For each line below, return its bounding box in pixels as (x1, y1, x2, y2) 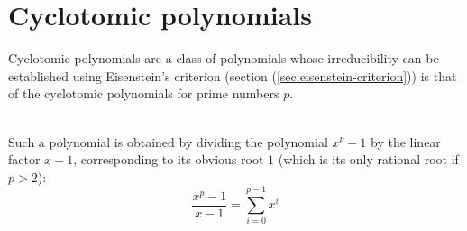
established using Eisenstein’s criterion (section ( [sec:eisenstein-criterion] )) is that (8, 66, 457, 85)
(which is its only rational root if (278, 150, 459, 169)
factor (8, 150, 41, 169)
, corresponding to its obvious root (73, 150, 264, 169)
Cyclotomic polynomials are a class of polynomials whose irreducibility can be (8, 49, 439, 68)
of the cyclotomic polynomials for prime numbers (8, 84, 279, 103)
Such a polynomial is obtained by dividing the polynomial (8, 132, 328, 151)
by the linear (371, 132, 441, 151)
